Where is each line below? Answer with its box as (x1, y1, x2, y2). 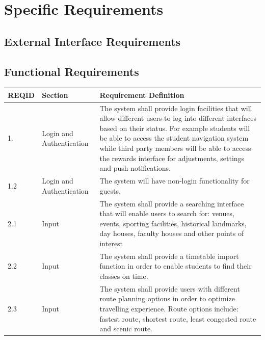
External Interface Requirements (4, 33, 181, 49)
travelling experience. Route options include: (99, 303, 238, 313)
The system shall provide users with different (99, 283, 240, 294)
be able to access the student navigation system (99, 133, 249, 143)
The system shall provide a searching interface (99, 198, 244, 208)
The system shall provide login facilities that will (99, 102, 252, 113)
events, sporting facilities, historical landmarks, (99, 218, 247, 228)
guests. (99, 185, 121, 196)
